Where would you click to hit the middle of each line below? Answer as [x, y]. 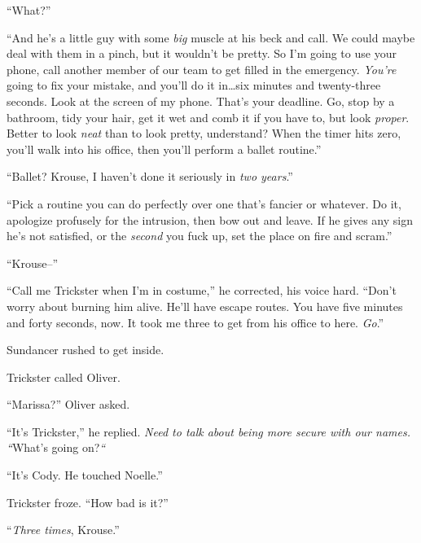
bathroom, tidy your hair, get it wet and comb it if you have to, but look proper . [208, 117]
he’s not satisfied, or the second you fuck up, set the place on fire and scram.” [200, 236]
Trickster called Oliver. [64, 377]
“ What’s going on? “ [56, 447]
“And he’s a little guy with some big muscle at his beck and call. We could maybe [211, 37]
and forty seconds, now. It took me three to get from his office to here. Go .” [195, 322]
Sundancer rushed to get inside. [86, 350]
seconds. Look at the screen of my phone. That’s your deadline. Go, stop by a [201, 101]
